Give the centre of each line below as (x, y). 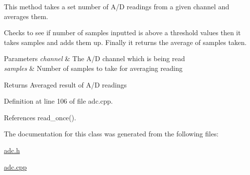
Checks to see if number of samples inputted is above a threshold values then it (122, 33)
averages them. (26, 16)
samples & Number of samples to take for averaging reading (93, 68)
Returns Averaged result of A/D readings (66, 84)
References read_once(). (40, 117)
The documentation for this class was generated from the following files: (111, 134)
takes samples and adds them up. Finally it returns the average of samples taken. (125, 42)
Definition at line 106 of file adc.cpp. (58, 101)
